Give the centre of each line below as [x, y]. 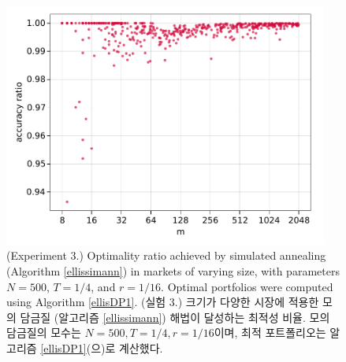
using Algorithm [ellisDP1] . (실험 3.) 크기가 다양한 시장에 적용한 [163, 302]
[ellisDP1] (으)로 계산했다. [102, 347]
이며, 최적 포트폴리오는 [270, 332]
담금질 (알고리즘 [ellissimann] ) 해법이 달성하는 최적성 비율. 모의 [175, 317]
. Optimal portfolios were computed [247, 286]
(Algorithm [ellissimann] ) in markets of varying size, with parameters [173, 270]
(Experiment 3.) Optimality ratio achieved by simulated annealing [166, 255]
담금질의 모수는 [44, 332]
